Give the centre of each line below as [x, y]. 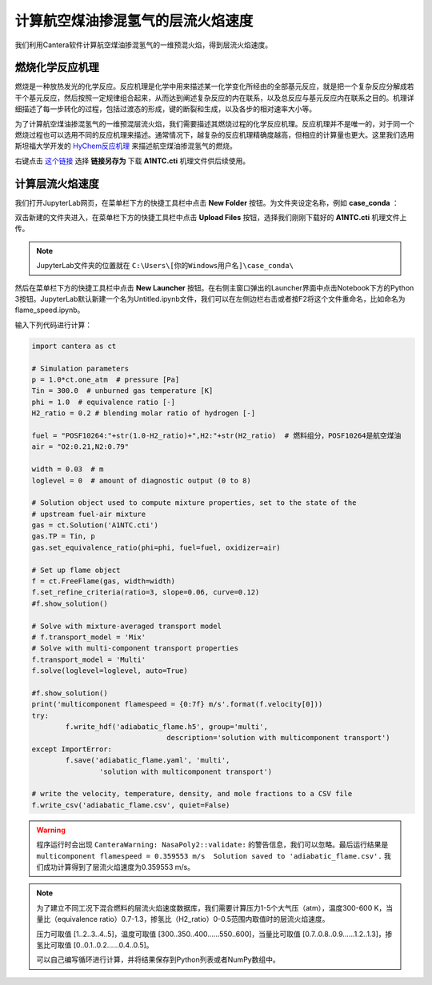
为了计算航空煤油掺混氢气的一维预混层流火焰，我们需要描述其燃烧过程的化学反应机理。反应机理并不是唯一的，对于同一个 [214, 123]
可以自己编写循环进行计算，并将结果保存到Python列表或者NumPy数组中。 [158, 959]
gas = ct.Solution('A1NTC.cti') [95, 525]
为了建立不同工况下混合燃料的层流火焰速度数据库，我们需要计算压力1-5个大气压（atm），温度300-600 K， [211, 907]
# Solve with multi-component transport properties [135, 649]
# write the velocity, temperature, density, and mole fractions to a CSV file [192, 794]
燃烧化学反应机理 [57, 68]
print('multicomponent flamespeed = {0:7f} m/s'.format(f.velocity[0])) [177, 705]
